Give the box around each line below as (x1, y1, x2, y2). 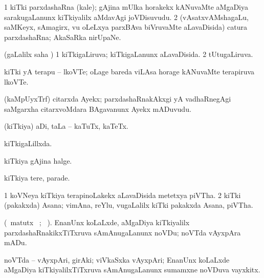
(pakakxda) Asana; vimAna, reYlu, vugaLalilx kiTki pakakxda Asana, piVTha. (4, 200, 253, 210)
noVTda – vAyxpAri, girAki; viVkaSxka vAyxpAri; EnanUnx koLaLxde (4, 254, 230, 265)
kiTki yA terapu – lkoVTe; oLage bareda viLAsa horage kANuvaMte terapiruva (4, 66, 255, 76)
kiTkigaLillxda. (4, 137, 52, 148)
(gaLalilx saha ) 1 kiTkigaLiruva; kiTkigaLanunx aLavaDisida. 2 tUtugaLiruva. (4, 49, 253, 59)
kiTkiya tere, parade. (4, 172, 70, 183)
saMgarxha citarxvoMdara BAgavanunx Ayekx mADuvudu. (4, 103, 191, 114)
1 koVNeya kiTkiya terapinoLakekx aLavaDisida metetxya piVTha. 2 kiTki (4, 189, 241, 200)
